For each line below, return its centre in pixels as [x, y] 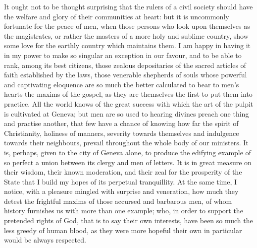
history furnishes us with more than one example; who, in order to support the [124, 211]
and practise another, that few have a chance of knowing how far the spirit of [121, 123]
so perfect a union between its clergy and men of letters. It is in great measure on [128, 162]
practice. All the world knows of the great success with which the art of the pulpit [129, 103]
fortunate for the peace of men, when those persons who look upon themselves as [127, 26]
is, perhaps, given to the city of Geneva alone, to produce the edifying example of [128, 152]
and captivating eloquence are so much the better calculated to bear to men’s [122, 84]
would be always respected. [45, 240]
